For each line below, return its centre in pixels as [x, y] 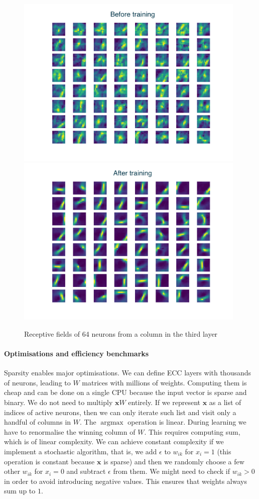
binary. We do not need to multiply [58, 402]
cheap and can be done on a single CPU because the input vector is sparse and [125, 392]
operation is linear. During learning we [187, 422]
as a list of [225, 402]
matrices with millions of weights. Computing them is [164, 382]
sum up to [20, 491]
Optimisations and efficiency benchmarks [77, 353]
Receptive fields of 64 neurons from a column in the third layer [121, 333]
